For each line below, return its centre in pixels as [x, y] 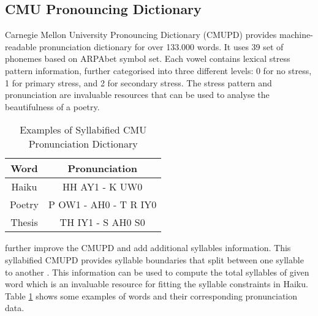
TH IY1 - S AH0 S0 [102, 222]
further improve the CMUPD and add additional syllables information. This [148, 248]
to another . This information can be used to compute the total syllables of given [157, 272]
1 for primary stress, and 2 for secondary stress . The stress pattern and [138, 82]
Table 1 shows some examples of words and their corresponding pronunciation [151, 295]
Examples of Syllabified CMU [83, 130]
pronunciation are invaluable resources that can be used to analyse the [137, 95]
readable [21, 46]
